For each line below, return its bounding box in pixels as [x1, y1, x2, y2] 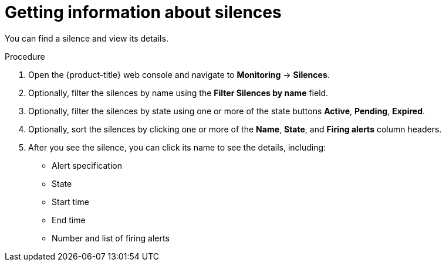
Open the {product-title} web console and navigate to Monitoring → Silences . [28, 69, 330, 80]
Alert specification [52, 160, 122, 170]
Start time [52, 196, 89, 207]
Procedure [5, 51, 45, 62]
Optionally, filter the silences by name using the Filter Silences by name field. [28, 87, 329, 98]
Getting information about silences [5, 2, 282, 22]
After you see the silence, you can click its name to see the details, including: [28, 142, 326, 152]
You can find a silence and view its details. [5, 33, 168, 43]
